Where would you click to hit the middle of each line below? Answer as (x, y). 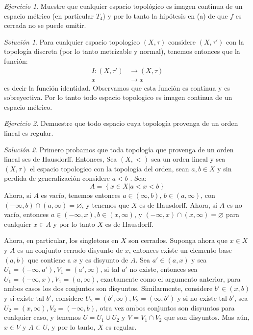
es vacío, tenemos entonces (81, 195)
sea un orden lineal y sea (188, 159)
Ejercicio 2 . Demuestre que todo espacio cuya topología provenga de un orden (121, 123)
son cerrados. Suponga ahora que (178, 240)
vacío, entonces (26, 214)
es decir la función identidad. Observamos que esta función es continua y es (117, 87)
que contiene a (49, 259)
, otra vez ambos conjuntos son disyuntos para (165, 307)
